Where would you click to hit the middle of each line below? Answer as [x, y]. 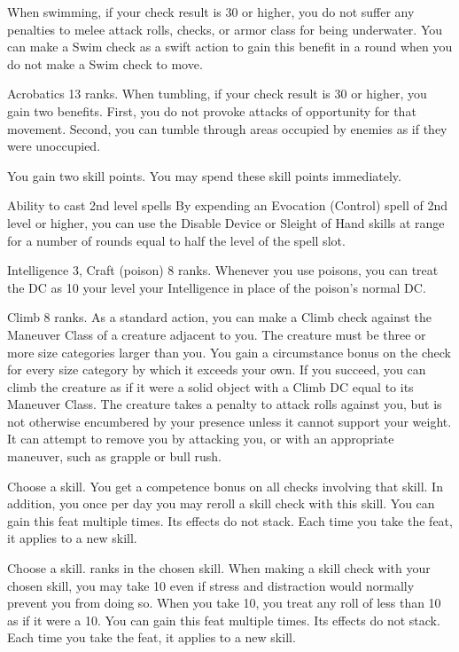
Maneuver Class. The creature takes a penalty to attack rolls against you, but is [225, 404]
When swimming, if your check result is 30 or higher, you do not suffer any [211, 12]
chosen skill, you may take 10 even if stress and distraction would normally [211, 585]
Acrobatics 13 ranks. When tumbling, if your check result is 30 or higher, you [217, 94]
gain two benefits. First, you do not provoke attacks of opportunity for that [212, 110]
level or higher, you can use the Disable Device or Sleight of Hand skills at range [226, 222]
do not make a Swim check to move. [105, 63]
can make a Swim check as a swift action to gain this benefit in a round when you [230, 47]
